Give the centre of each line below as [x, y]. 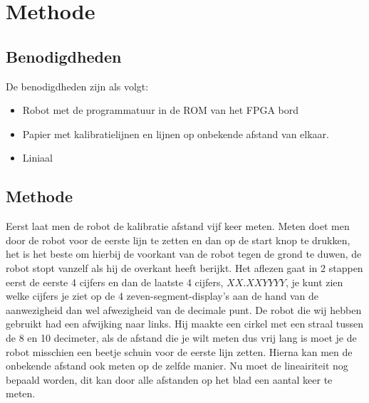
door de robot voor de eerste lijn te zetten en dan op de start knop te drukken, [178, 240]
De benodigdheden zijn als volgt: [77, 86]
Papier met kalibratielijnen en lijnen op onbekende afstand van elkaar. [176, 134]
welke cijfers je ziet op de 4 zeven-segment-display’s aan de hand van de [162, 296]
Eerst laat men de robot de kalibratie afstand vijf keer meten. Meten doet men [178, 226]
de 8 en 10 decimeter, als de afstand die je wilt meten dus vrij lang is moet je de [181, 337]
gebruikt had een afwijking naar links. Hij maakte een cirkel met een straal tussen [185, 324]
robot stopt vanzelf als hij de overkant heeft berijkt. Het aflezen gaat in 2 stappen [184, 267]
